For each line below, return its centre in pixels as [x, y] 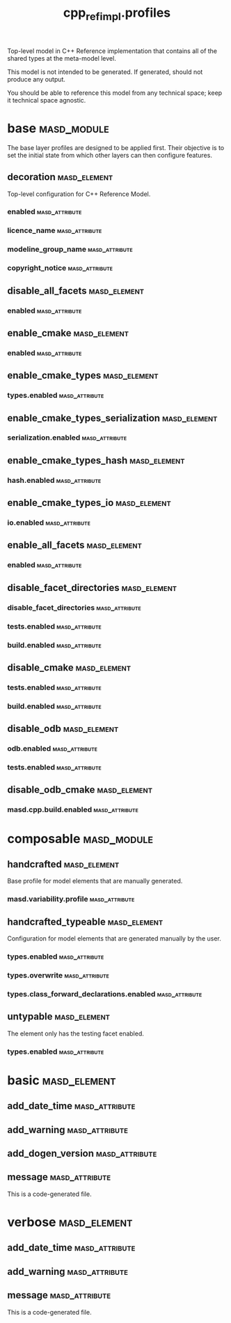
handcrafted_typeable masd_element [85, 921]
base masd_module [58, 128]
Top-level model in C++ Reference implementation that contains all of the [112, 51]
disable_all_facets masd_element [76, 291]
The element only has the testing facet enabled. [75, 1033]
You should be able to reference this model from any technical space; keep [115, 93]
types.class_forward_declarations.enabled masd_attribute [105, 994]
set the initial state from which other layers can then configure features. [110, 155]
